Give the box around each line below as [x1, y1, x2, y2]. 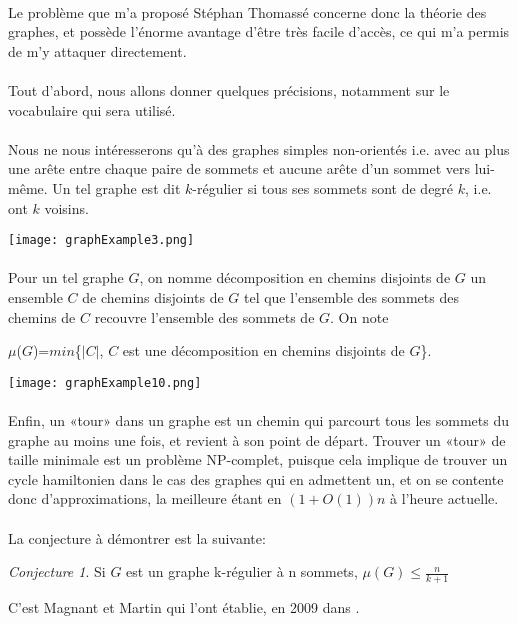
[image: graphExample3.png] [8, 233, 195, 248]
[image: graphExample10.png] [8, 375, 202, 390]
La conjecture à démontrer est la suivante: [8, 527, 266, 548]
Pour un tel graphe [8, 267, 124, 288]
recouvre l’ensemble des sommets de [94, 306, 315, 327]
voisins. [44, 197, 89, 218]
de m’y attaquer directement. [8, 40, 187, 61]
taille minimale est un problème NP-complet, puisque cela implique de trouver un [8, 449, 508, 470]
